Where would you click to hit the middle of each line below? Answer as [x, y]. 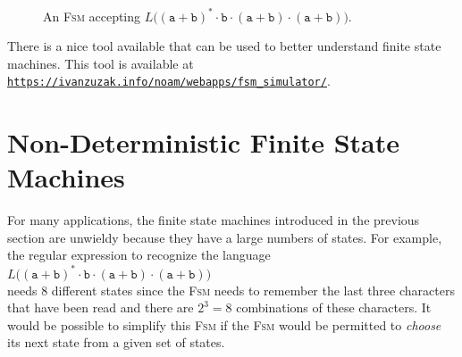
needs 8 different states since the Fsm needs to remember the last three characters [231, 290]
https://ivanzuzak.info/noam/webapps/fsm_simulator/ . [169, 81]
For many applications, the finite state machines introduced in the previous [214, 220]
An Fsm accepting [92, 16]
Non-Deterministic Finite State [204, 142]
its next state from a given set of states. [116, 342]
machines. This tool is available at [101, 63]
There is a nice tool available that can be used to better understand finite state [224, 46]
